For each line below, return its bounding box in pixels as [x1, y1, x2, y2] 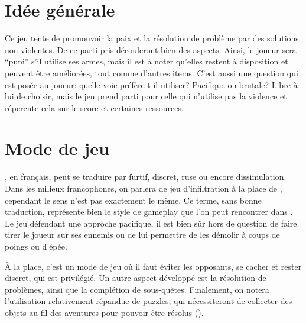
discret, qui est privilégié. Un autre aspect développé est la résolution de [5, 272, 266, 284]
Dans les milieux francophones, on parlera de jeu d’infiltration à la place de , [5, 182, 282, 194]
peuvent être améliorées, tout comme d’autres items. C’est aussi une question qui [5, 66, 298, 79]
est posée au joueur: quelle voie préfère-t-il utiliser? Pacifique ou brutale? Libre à [5, 78, 298, 91]
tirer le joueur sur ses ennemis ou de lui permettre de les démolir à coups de [5, 228, 280, 241]
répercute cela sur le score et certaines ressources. [5, 101, 184, 114]
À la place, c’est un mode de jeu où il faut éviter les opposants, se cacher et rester [5, 260, 302, 272]
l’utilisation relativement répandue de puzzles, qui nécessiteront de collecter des [5, 295, 292, 307]
